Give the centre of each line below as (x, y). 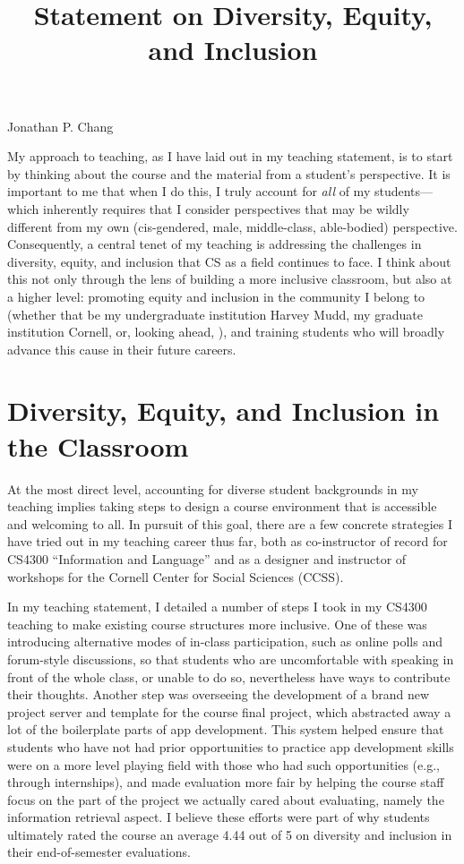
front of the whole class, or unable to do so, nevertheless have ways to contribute (229, 676)
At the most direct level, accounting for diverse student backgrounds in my (213, 488)
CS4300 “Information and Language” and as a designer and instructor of (207, 558)
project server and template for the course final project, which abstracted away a (229, 711)
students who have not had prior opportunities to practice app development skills (231, 746)
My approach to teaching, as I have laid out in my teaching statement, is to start (230, 156)
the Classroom (98, 445)
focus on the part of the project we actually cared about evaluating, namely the (226, 799)
